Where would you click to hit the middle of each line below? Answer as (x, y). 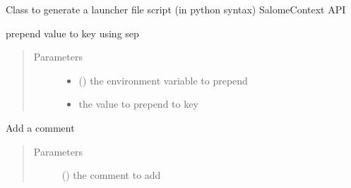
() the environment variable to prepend (163, 80)
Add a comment (40, 127)
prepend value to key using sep (72, 33)
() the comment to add (111, 175)
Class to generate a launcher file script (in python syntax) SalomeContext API (176, 9)
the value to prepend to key (138, 104)
